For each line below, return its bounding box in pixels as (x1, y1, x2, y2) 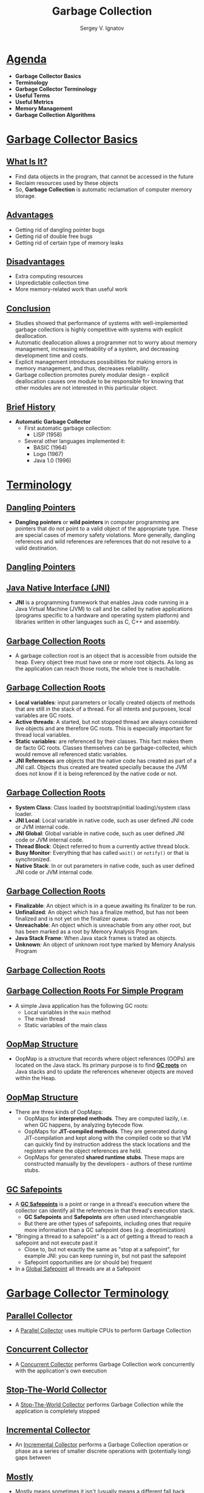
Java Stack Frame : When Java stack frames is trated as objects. (15, 935, 177, 942)
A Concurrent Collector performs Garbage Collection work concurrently (15, 1360, 195, 1368)
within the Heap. (15, 1075, 56, 1082)
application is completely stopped (15, 1407, 100, 1414)
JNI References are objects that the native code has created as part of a (15, 757, 197, 764)
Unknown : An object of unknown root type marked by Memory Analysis (15, 941, 195, 948)
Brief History (6, 402, 56, 412)
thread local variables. (15, 731, 71, 738)
